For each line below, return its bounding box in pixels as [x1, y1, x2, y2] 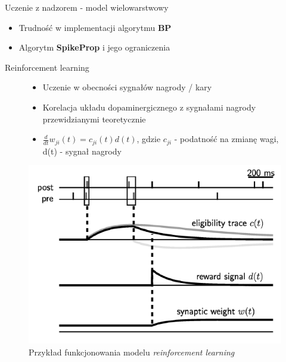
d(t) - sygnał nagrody [42, 144, 122, 157]
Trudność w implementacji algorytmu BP [18, 21, 172, 33]
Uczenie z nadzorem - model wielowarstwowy [5, 1, 169, 13]
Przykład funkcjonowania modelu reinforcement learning [29, 345, 235, 358]
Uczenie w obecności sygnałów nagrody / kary [42, 81, 212, 93]
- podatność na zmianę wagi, [174, 133, 279, 145]
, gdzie [136, 133, 161, 145]
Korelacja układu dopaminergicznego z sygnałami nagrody [42, 100, 256, 113]
